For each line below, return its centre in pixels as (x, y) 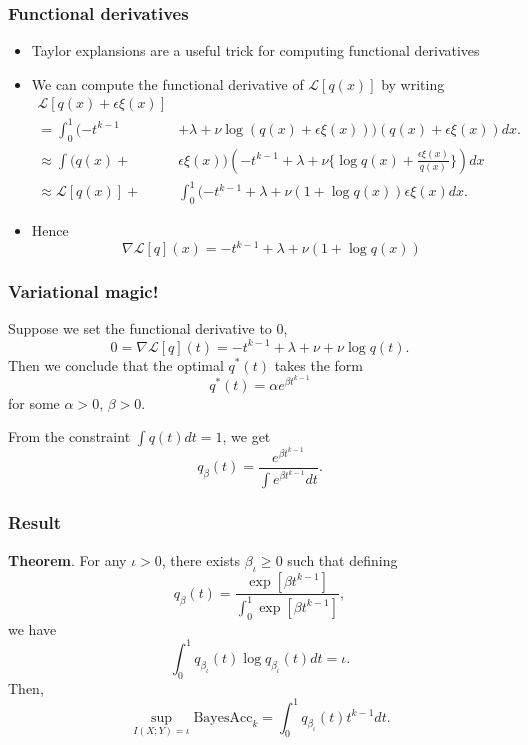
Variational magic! (83, 291)
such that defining (342, 559)
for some (34, 402)
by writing (413, 83)
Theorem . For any (67, 559)
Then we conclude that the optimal (116, 364)
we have (32, 628)
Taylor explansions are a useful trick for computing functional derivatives (255, 50)
